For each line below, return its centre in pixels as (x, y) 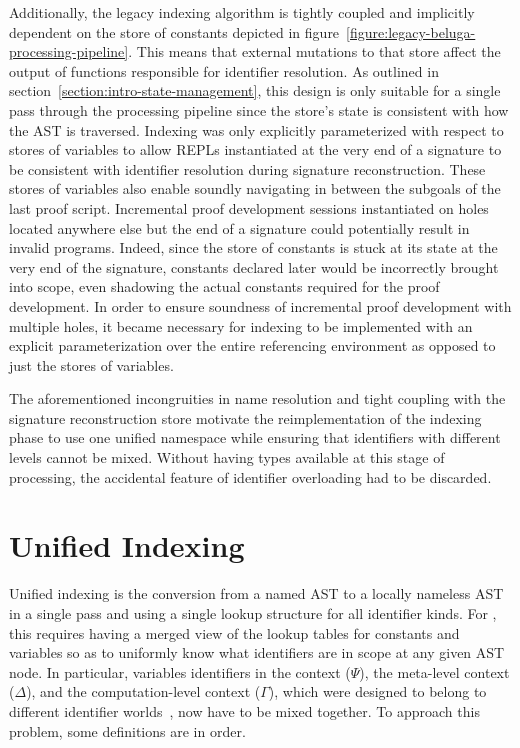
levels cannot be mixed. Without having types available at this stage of (227, 457)
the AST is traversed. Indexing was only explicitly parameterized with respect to (256, 129)
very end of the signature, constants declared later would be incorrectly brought (254, 266)
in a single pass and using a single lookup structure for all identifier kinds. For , (253, 612)
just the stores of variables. (91, 364)
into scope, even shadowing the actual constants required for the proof (224, 286)
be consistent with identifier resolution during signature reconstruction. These (247, 168)
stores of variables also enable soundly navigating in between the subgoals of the (255, 188)
